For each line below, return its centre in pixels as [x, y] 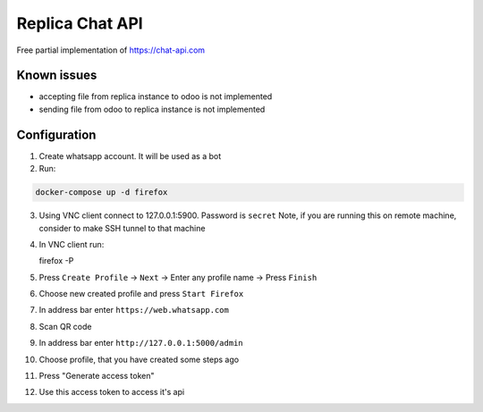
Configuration [56, 135]
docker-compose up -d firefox [102, 193]
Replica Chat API [80, 23]
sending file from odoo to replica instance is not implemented [152, 109]
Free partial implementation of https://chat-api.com [111, 50]
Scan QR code [65, 326]
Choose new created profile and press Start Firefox [141, 294]
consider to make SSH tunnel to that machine [122, 228]
